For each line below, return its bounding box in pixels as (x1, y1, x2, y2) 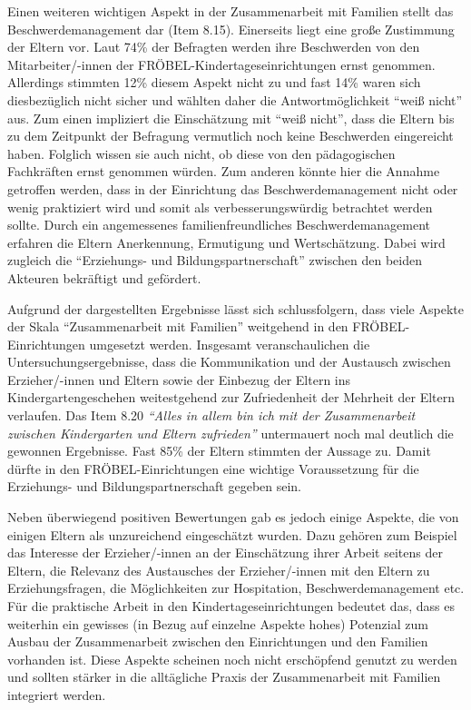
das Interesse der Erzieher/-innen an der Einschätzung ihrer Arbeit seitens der (7, 543, 443, 562)
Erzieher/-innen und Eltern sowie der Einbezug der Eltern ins (7, 370, 351, 389)
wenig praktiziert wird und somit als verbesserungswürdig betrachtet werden (7, 197, 433, 216)
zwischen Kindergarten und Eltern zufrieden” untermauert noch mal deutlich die (7, 423, 454, 442)
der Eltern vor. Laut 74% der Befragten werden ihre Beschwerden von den (7, 37, 420, 56)
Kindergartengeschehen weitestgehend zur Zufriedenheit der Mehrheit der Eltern (7, 388, 456, 407)
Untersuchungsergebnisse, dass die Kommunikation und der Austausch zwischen (7, 352, 451, 371)
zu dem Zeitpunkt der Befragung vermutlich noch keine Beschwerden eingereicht (7, 126, 454, 145)
